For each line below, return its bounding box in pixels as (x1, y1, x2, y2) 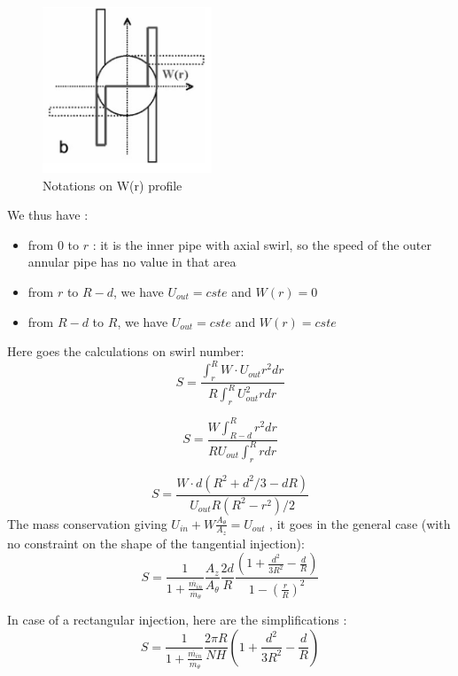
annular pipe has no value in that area (27, 253, 237, 271)
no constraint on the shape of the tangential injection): (7, 533, 305, 552)
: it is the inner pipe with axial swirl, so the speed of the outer (92, 235, 431, 253)
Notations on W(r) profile (43, 175, 182, 194)
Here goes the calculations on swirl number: (7, 342, 245, 361)
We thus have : (7, 206, 89, 224)
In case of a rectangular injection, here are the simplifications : (7, 610, 347, 629)
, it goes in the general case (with (269, 514, 451, 532)
